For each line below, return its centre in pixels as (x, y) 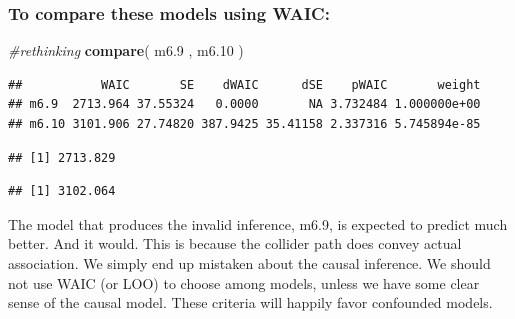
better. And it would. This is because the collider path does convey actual (235, 243)
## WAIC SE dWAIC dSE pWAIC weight (244, 84)
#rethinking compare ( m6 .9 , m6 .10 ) (126, 50)
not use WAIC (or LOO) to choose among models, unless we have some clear (244, 282)
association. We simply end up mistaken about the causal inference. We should (249, 262)
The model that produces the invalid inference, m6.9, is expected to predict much (258, 223)
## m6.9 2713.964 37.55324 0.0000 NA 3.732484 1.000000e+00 (244, 104)
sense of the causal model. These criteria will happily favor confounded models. (250, 302)
